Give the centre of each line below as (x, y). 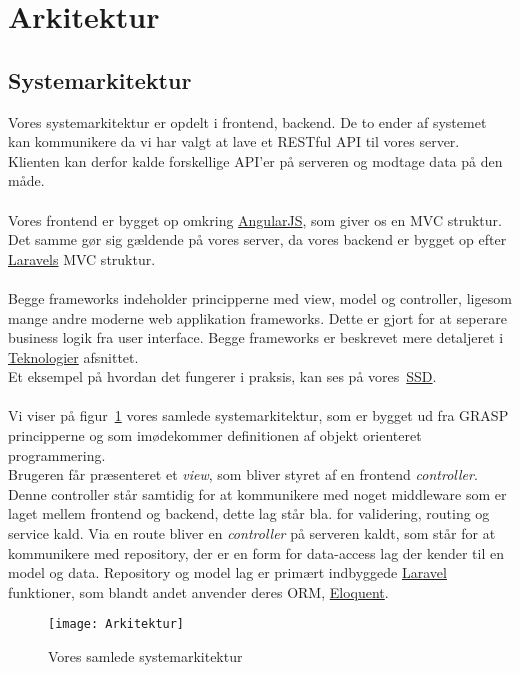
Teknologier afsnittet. (73, 356)
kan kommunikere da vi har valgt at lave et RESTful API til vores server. (234, 141)
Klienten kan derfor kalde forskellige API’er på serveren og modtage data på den (255, 160)
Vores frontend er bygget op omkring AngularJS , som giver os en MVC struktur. (255, 219)
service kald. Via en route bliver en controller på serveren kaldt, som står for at (252, 533)
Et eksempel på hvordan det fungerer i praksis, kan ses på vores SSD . (222, 376)
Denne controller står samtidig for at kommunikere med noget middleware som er (257, 493)
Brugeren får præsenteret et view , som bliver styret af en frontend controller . (243, 474)
